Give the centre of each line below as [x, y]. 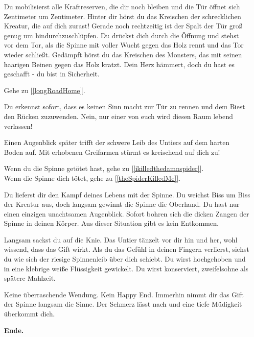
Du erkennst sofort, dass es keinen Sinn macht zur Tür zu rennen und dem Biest [125, 107]
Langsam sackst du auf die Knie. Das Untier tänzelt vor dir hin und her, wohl [121, 239]
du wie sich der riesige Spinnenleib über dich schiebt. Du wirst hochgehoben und [125, 259]
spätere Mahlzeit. [30, 278]
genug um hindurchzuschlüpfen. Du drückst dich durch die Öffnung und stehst [122, 35]
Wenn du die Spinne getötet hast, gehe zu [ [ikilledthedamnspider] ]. [104, 168]
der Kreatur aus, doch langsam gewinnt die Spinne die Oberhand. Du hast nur [122, 204]
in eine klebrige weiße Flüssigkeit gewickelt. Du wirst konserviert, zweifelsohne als [126, 268]
